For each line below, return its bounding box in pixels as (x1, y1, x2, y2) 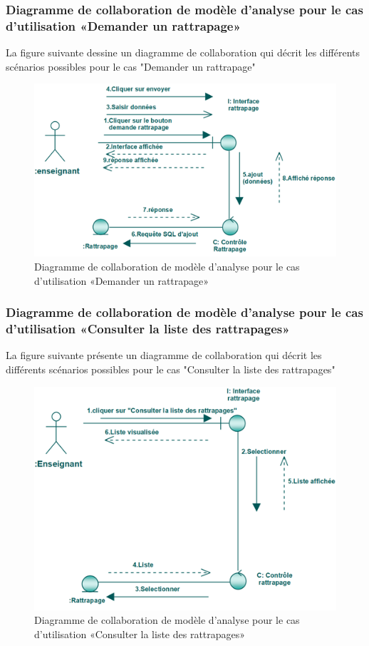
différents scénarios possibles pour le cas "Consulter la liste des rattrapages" (6, 362, 336, 376)
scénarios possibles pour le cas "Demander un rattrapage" (6, 59, 256, 74)
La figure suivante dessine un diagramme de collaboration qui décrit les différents (6, 45, 360, 60)
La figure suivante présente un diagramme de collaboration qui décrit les (6, 348, 322, 363)
